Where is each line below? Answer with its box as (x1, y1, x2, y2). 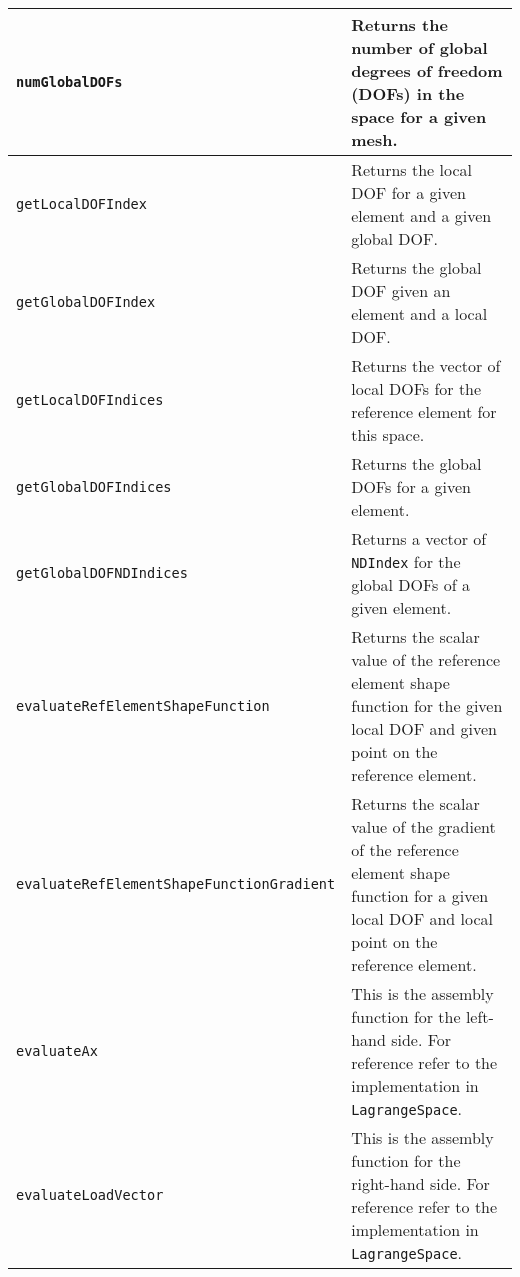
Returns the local (351, 158, 472, 181)
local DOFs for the (351, 377, 482, 400)
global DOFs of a (351, 573, 470, 596)
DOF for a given (351, 181, 466, 204)
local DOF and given (351, 717, 497, 740)
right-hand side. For (351, 1172, 490, 1195)
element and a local (351, 302, 488, 325)
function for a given (351, 884, 489, 907)
